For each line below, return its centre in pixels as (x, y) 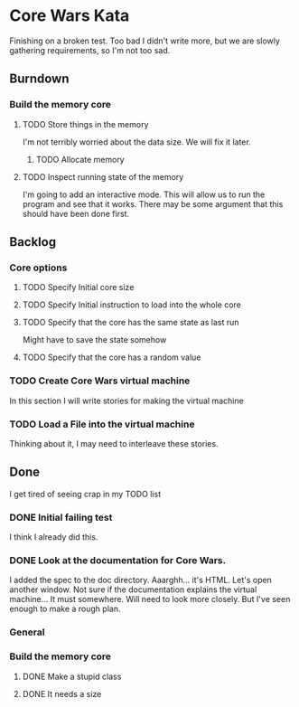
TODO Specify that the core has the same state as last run (131, 323)
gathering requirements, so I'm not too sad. (90, 50)
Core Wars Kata (70, 16)
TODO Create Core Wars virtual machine (100, 381)
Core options (38, 268)
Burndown (39, 79)
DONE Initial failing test (61, 517)
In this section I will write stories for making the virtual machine (126, 401)
